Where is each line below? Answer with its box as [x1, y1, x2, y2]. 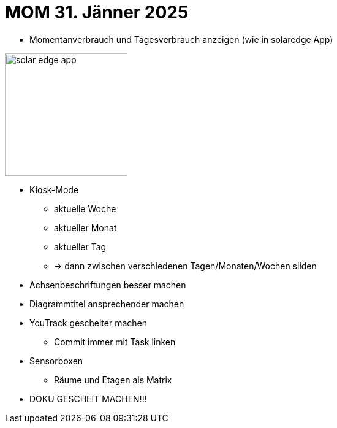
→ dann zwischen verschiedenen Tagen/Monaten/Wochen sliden [54, 260, 317, 271]
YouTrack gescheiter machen [29, 317, 148, 328]
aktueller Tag [54, 241, 107, 252]
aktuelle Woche [54, 203, 116, 214]
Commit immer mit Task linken [54, 336, 176, 347]
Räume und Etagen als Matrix [54, 374, 172, 385]
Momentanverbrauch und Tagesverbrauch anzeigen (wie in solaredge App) [29, 34, 333, 45]
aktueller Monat [54, 222, 117, 233]
